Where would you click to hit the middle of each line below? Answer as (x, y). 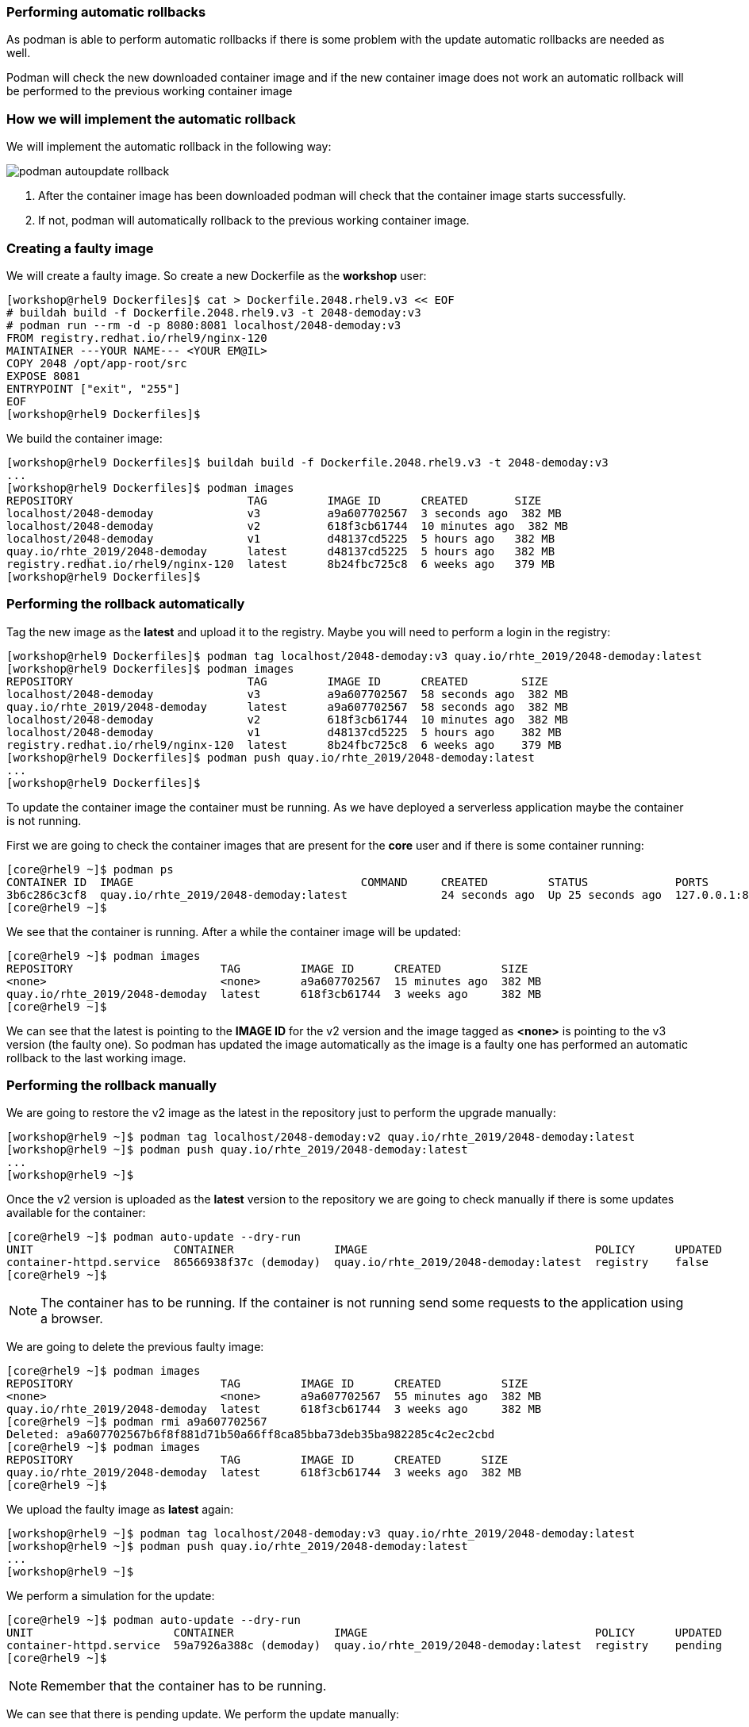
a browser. (72, 1319)
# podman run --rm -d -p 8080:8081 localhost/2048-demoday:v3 (204, 325)
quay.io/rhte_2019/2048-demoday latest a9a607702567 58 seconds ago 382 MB (288, 706)
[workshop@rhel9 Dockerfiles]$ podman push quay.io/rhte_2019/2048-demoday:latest (271, 757)
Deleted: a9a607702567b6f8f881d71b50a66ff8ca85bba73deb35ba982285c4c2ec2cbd (251, 1435)
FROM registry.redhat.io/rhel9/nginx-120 (137, 338)
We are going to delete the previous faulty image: (135, 1347)
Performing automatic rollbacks (106, 12)
